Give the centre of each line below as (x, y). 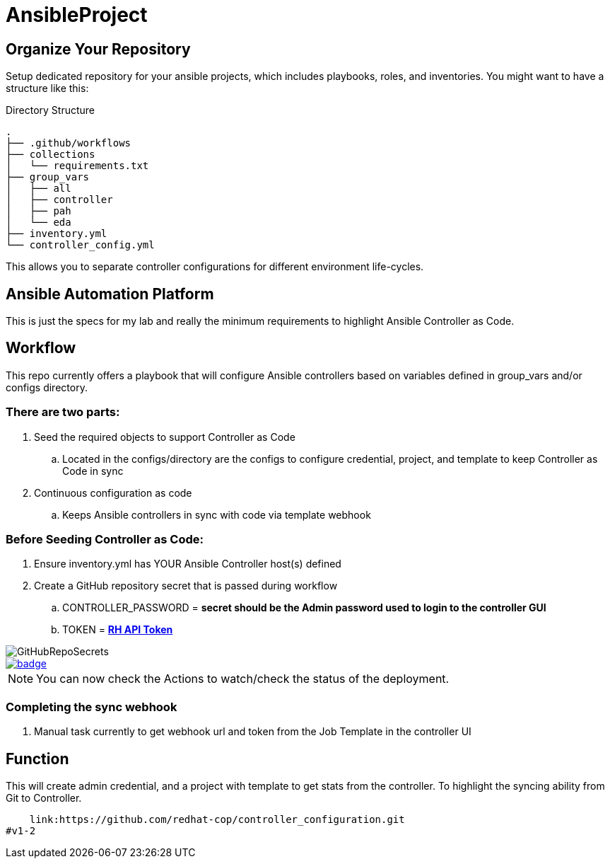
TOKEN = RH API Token (118, 630)
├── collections (51, 155)
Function (37, 759)
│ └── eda (39, 223)
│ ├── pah (39, 211)
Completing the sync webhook (92, 707)
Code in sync (93, 471)
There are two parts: (63, 412)
